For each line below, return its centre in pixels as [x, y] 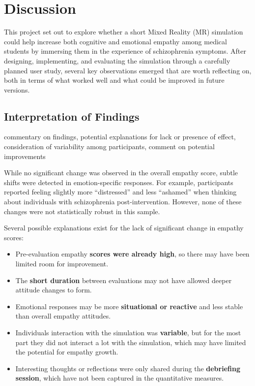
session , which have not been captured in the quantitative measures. [120, 378]
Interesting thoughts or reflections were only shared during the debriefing [128, 368]
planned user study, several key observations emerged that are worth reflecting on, [128, 70]
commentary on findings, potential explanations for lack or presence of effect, [120, 137]
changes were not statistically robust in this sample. [82, 211]
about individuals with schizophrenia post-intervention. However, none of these [123, 202]
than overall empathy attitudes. [63, 316]
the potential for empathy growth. [67, 352]
